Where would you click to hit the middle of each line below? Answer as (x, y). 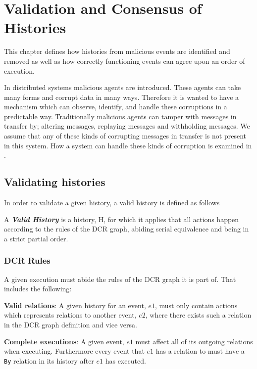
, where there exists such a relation (198, 315)
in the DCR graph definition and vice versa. (71, 325)
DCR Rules (27, 260)
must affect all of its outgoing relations (194, 341)
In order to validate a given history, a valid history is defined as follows (112, 203)
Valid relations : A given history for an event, (75, 305)
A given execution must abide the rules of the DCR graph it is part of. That (120, 279)
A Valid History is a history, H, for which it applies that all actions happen (122, 219)
